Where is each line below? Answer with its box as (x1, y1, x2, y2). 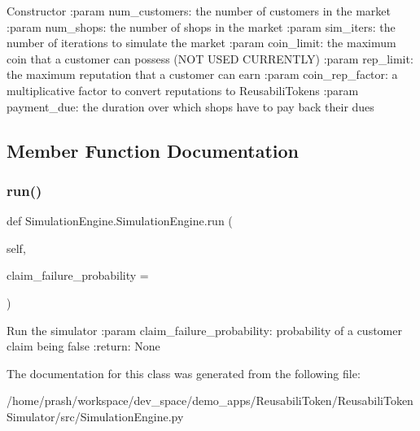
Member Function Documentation (7, 137, 300, 163)
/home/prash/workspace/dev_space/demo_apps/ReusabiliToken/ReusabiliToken (7, 392, 413, 409)
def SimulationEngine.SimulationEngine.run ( (7, 212, 233, 229)
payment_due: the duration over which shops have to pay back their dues (7, 98, 374, 115)
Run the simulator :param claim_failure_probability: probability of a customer (7, 321, 402, 338)
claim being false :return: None (7, 337, 160, 355)
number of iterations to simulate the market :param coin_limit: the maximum (7, 34, 396, 51)
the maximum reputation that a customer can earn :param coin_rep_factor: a (7, 66, 398, 83)
